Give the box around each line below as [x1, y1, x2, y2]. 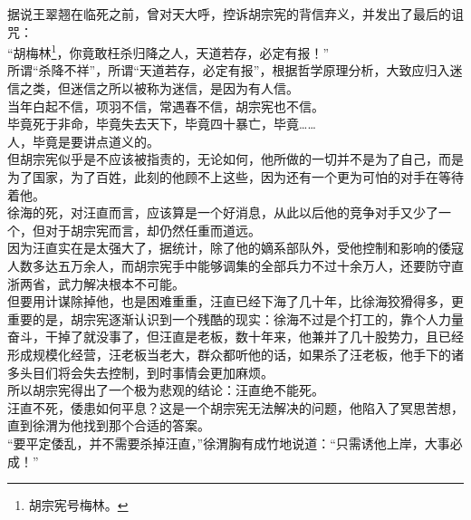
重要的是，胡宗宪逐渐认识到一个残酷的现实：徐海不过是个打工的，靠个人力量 [7, 309, 464, 328]
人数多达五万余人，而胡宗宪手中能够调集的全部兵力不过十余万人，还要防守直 [7, 255, 464, 274]
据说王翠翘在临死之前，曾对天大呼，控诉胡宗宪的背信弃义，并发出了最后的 [7, 5, 451, 23]
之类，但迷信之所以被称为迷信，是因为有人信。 [19, 79, 299, 98]
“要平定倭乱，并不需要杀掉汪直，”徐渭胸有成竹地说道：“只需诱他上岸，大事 [7, 433, 450, 452]
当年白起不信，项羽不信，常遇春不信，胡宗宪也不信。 [7, 96, 324, 115]
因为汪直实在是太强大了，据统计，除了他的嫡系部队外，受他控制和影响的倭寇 [7, 238, 464, 257]
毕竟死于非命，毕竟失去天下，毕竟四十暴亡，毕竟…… [7, 114, 316, 133]
